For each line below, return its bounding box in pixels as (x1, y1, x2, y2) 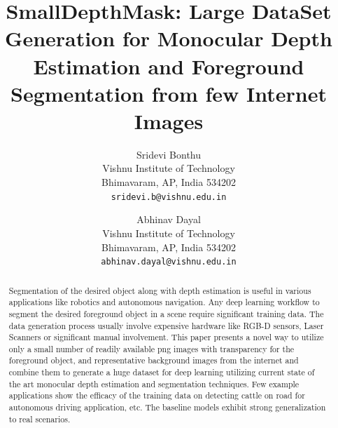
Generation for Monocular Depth (5, 24, 332, 53)
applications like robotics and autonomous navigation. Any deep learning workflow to (8, 296, 320, 308)
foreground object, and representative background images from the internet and (8, 354, 299, 366)
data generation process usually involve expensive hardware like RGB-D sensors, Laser (8, 319, 324, 331)
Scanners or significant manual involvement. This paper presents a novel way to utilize (8, 331, 324, 343)
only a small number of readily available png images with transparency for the (8, 342, 295, 354)
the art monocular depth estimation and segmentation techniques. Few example (8, 377, 300, 389)
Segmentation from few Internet (10, 79, 327, 107)
